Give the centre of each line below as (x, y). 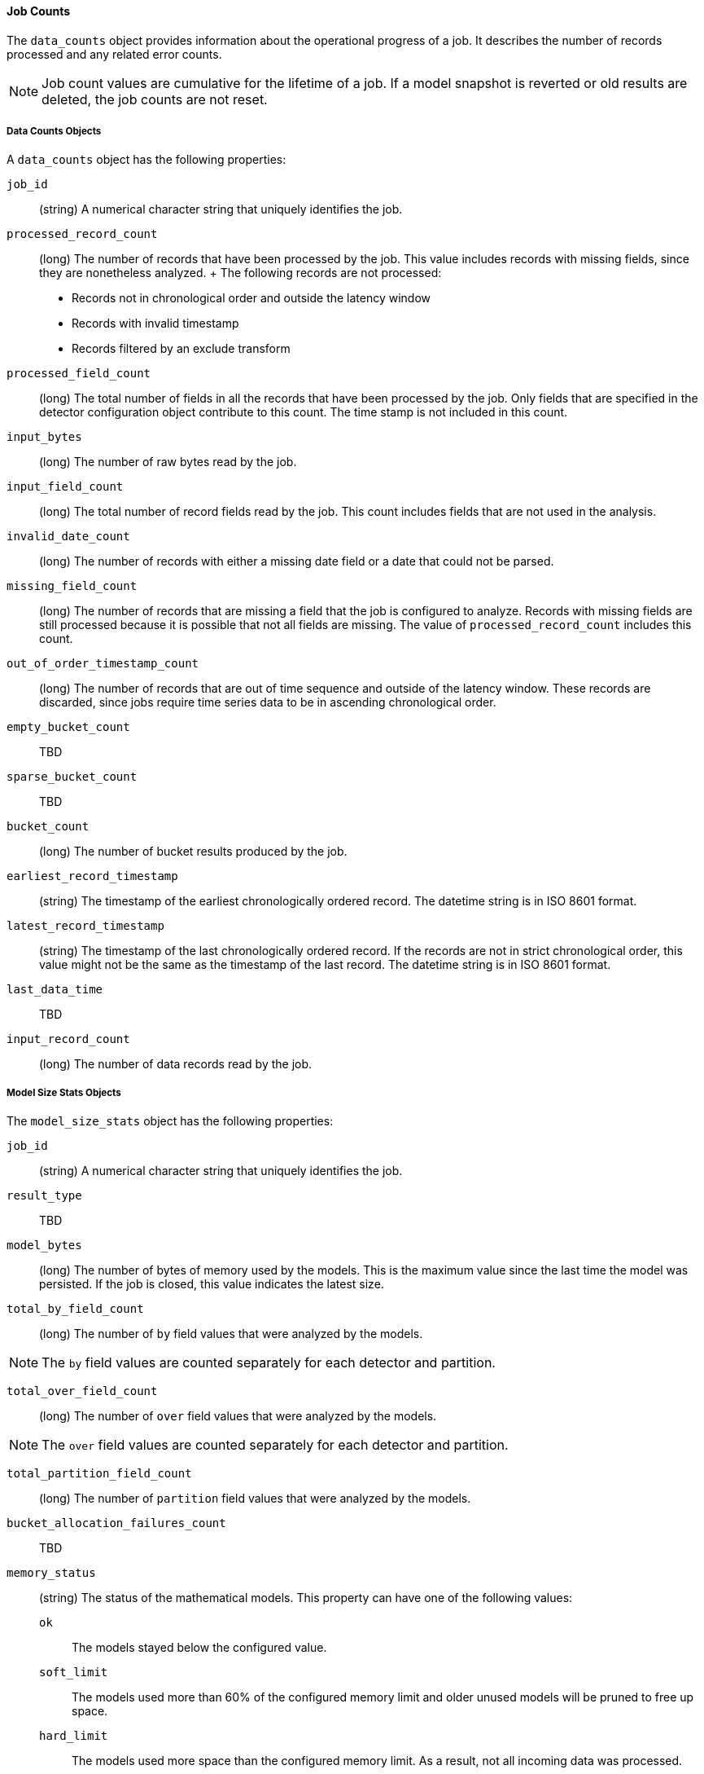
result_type (44, 1196)
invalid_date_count (68, 537)
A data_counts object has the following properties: (146, 160)
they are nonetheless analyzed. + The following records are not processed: (240, 273)
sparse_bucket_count (72, 777)
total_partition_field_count (99, 1474)
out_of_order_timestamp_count (103, 664)
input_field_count (65, 487)
